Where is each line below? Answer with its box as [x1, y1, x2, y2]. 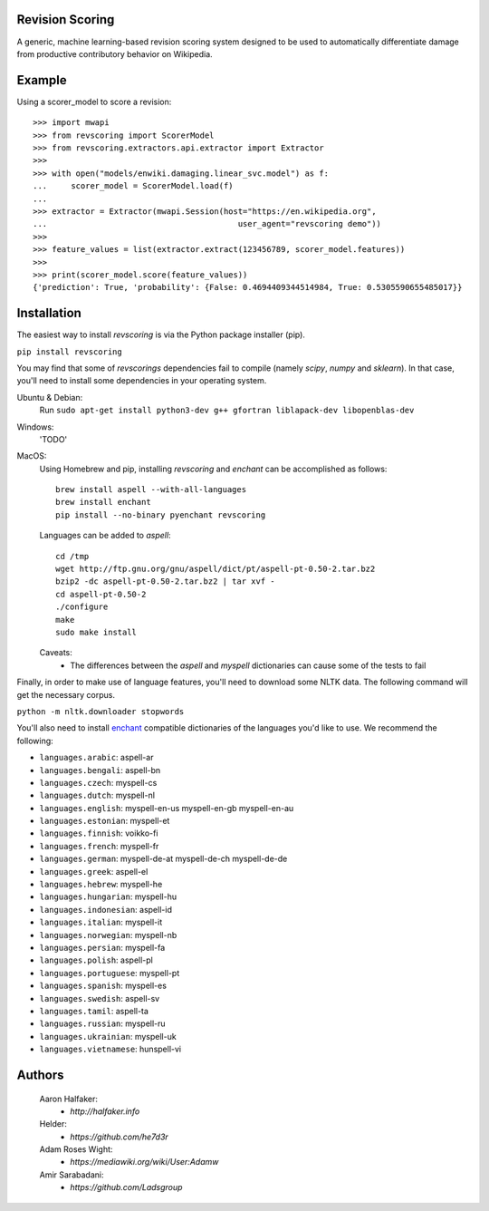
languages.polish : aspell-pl [39, 954, 153, 965]
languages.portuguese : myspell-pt [39, 967, 180, 978]
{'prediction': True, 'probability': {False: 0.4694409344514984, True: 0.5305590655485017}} [33, 282, 463, 293]
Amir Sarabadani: [39, 1169, 104, 1180]
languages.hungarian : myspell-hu [39, 891, 177, 902]
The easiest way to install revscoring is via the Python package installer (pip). [16, 329, 305, 340]
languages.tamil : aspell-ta [39, 1005, 149, 1016]
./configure [55, 602, 109, 612]
